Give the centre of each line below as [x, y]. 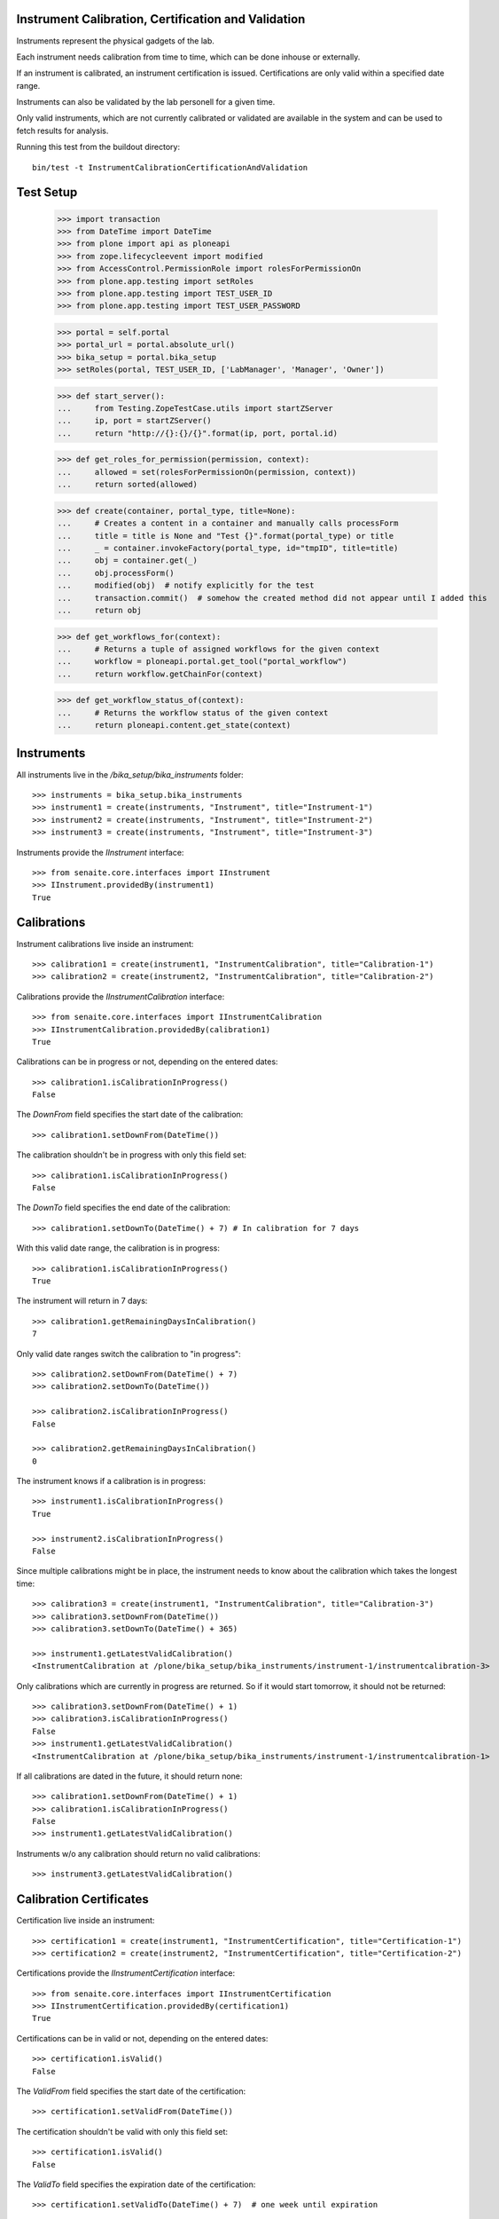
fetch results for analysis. [62, 130]
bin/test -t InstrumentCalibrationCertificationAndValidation [170, 167]
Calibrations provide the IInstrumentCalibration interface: [121, 996]
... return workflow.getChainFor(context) [160, 674]
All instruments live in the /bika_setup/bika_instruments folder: [130, 774]
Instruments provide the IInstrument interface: [100, 852]
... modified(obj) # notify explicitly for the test [186, 585]
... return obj [99, 610]
